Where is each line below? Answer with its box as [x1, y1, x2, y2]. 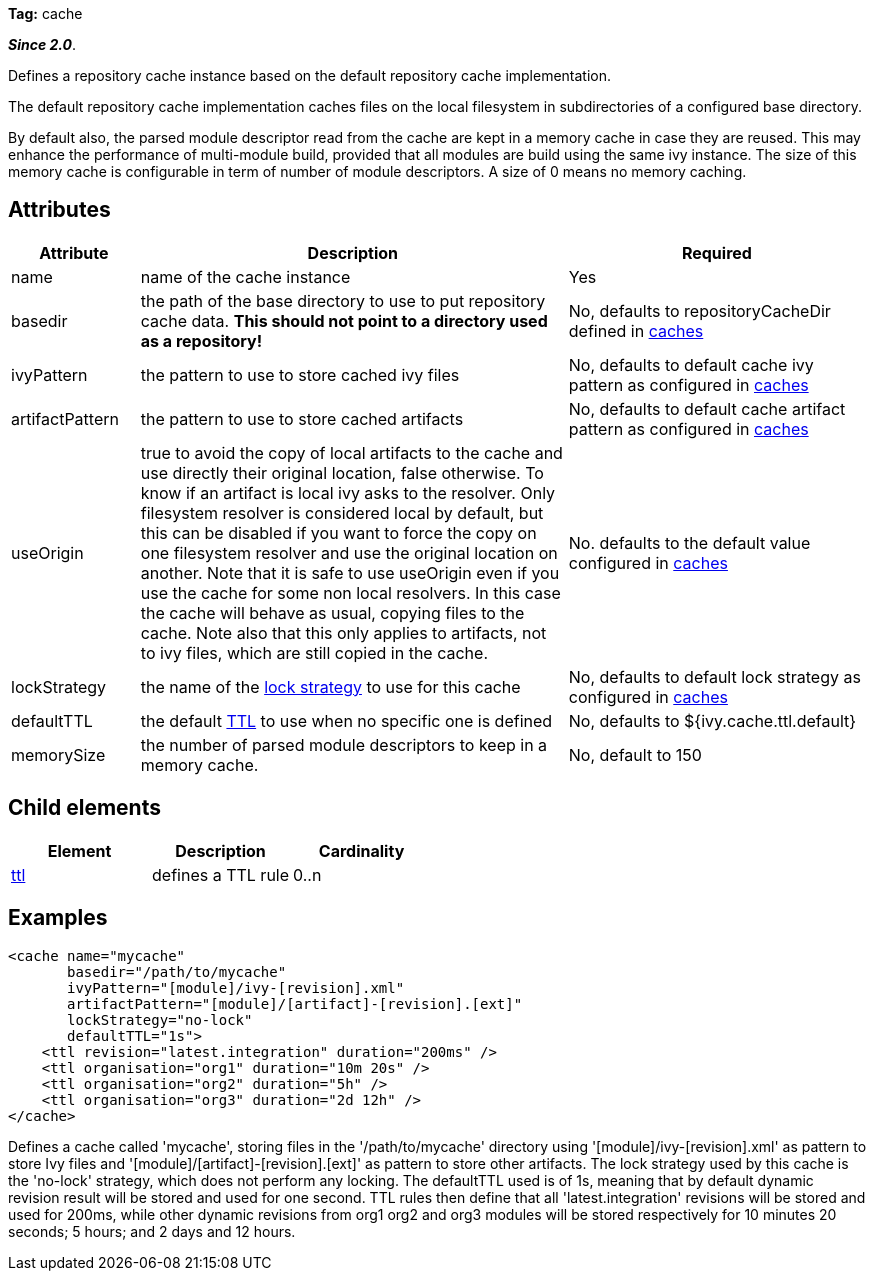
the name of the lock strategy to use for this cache [140, 676, 521, 697]
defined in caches [568, 320, 704, 341]
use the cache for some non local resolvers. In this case [140, 582, 561, 603]
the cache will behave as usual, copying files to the [140, 602, 525, 623]
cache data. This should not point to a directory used [140, 310, 548, 331]
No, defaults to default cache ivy [568, 354, 814, 375]
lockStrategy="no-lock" [67, 1011, 253, 1028]
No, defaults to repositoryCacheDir [568, 300, 831, 321]
